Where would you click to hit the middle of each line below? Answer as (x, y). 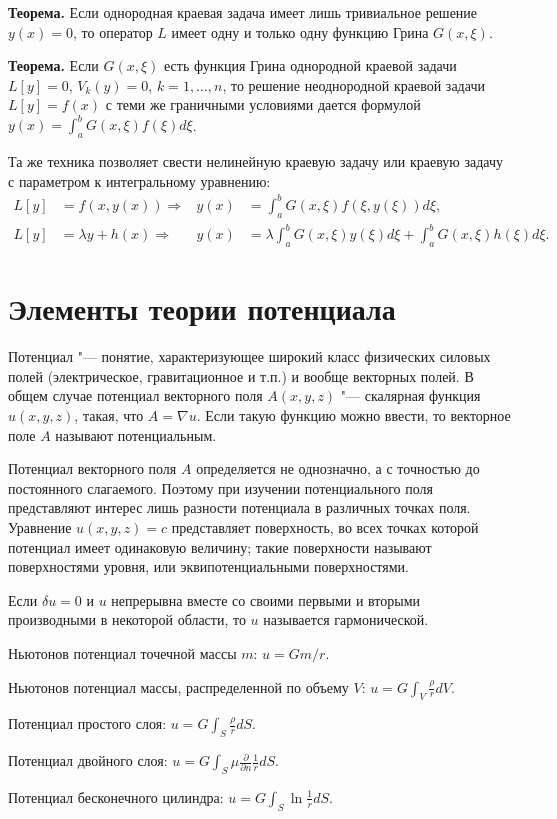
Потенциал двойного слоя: (88, 760)
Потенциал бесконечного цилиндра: (116, 796)
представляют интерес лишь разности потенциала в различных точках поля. (239, 507)
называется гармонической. (346, 619)
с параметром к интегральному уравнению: (139, 180)
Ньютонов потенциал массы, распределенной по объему (178, 686)
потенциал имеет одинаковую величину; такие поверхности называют (220, 546)
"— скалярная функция (410, 395)
